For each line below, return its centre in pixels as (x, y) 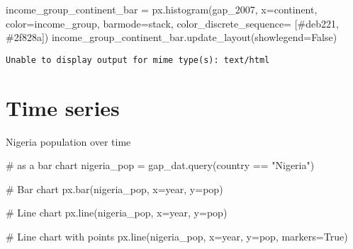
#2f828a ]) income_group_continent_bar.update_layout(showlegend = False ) (172, 37)
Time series (63, 107)
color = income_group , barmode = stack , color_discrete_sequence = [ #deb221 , (172, 23)
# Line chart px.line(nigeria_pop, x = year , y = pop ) (117, 213)
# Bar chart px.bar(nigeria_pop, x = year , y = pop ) (114, 189)
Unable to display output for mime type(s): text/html (138, 60)
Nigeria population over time (68, 141)
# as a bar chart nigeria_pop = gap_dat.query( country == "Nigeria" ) (160, 165)
